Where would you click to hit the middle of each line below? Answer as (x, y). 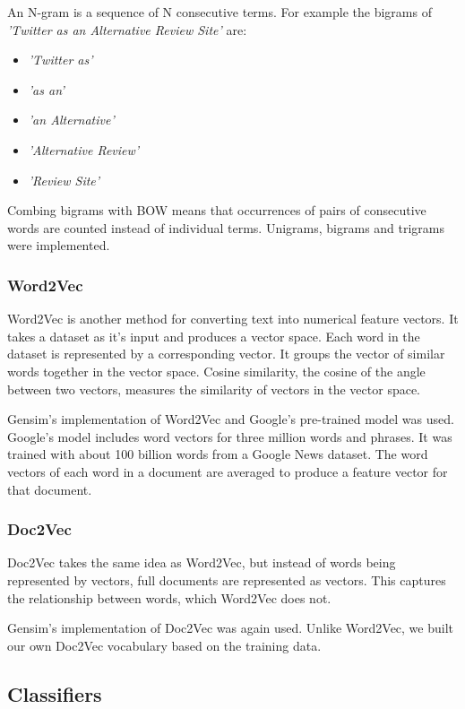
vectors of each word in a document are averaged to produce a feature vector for (228, 471)
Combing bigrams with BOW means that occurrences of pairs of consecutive (217, 210)
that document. (50, 489)
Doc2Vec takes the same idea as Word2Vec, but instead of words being (202, 562)
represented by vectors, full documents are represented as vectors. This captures (227, 579)
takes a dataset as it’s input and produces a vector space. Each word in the (214, 336)
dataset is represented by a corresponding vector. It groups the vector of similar (226, 354)
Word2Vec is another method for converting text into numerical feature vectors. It (233, 319)
